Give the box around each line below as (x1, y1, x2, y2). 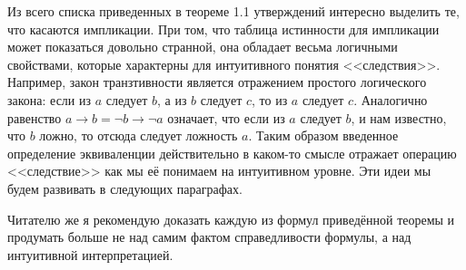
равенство (7, 108, 62, 127)
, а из (156, 90, 187, 109)
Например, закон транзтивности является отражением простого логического (7, 72, 427, 92)
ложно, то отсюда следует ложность (39, 126, 238, 145)
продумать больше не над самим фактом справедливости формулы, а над (7, 227, 411, 246)
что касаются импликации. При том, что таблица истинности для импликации (7, 19, 440, 38)
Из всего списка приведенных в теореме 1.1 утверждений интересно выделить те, (7, 2, 460, 20)
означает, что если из (167, 108, 285, 127)
